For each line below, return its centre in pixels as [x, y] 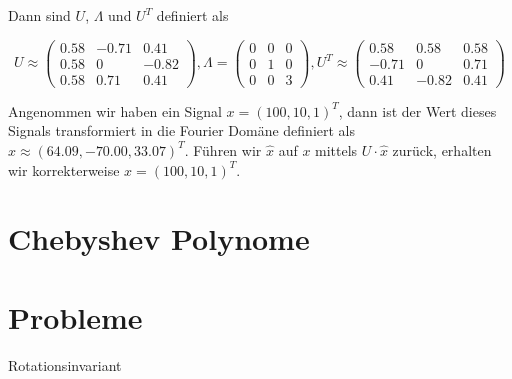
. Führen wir [223, 149]
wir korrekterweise [64, 169]
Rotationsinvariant [65, 364]
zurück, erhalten [442, 149]
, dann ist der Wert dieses [417, 110]
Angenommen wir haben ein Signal [115, 110]
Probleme [75, 316]
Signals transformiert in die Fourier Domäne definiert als [182, 130]
